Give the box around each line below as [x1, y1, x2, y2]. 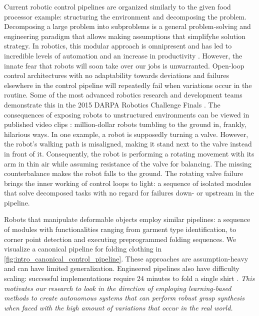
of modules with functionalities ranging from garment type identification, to [4, 224, 236, 234]
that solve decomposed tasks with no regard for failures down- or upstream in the [4, 187, 254, 198]
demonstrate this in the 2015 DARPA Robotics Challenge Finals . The [4, 99, 220, 109]
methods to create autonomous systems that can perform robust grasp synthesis [4, 292, 245, 303]
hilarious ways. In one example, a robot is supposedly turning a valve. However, [4, 128, 248, 139]
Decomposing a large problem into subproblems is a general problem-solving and [4, 21, 251, 31]
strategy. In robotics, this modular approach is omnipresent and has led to [4, 40, 232, 51]
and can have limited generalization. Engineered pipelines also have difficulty [4, 263, 239, 273]
